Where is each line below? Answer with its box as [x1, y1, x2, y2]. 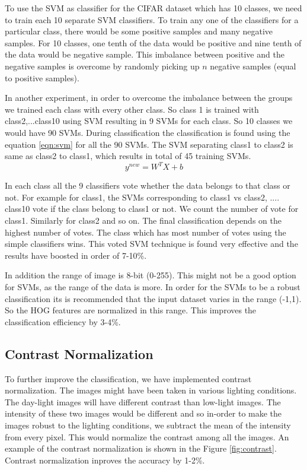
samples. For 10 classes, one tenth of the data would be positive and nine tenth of [5, 36, 302, 49]
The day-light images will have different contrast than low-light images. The [5, 395, 281, 408]
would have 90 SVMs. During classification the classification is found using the [5, 126, 290, 138]
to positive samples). [5, 71, 79, 84]
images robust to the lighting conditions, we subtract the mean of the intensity [5, 418, 291, 431]
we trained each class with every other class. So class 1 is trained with [5, 103, 259, 115]
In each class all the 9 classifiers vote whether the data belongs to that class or [5, 179, 290, 192]
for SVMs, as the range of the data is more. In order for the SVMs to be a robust [5, 280, 300, 293]
